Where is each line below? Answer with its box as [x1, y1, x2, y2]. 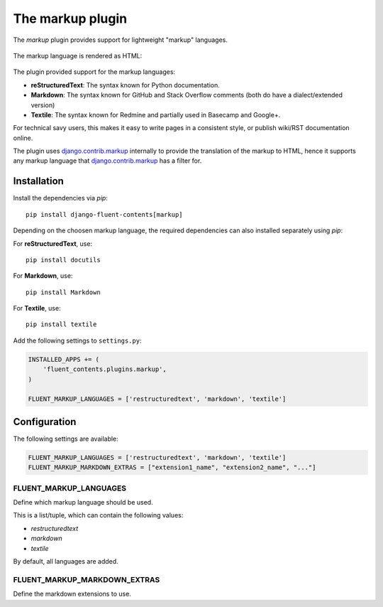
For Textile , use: [13, 304, 61, 313]
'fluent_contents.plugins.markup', [43, 365, 167, 373]
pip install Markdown [26, 288, 101, 296]
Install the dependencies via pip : [13, 194, 108, 203]
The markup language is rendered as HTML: [13, 51, 143, 60]
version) [30, 100, 55, 109]
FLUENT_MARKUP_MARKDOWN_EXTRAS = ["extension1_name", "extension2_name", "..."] [28, 463, 316, 472]
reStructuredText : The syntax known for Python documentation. [30, 80, 220, 89]
